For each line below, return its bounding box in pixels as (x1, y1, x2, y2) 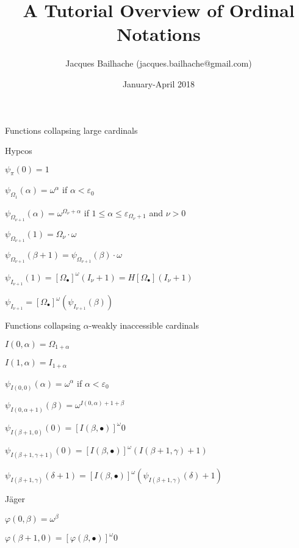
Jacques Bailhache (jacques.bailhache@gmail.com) (65, 57, 252, 70)
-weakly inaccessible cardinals (88, 319, 199, 331)
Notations (117, 21, 201, 46)
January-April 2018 (122, 77, 195, 90)
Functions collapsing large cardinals (5, 123, 138, 136)
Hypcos (5, 144, 32, 157)
